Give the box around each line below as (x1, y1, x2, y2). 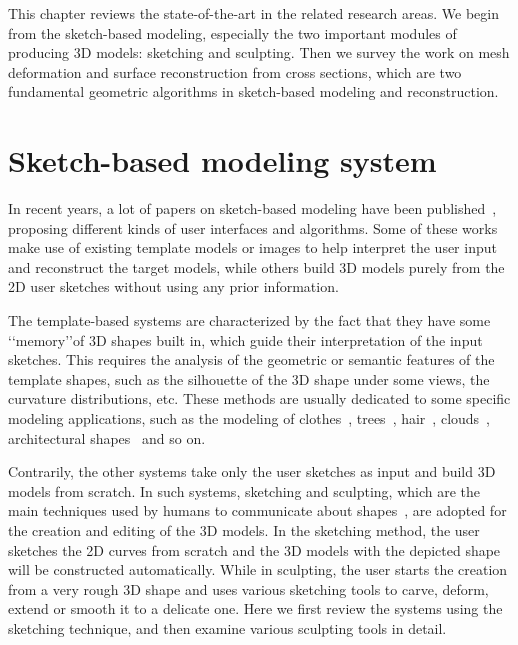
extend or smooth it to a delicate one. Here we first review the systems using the (8, 598, 503, 619)
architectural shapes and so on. (8, 427, 206, 448)
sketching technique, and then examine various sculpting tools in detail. (8, 617, 447, 638)
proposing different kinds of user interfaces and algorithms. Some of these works (8, 217, 498, 238)
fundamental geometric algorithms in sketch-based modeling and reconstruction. (8, 81, 499, 102)
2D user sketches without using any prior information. (8, 276, 339, 297)
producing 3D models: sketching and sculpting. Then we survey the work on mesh (8, 42, 510, 63)
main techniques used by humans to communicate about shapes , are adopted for (8, 500, 507, 521)
